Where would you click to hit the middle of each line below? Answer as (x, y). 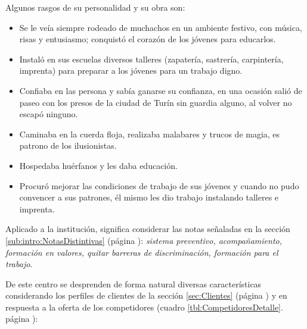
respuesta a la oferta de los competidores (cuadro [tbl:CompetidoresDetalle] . (144, 307)
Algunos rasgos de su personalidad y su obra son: (95, 7)
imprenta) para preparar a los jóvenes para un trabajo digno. (131, 70)
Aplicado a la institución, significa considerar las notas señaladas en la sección (148, 229)
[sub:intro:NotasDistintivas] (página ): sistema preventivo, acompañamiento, (144, 240)
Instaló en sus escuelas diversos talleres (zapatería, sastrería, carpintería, (151, 59)
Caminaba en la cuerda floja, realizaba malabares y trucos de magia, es (150, 134)
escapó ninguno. (49, 114)
